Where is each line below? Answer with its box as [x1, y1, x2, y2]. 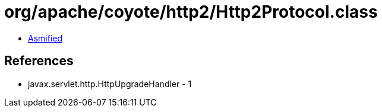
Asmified [28, 33, 63, 43]
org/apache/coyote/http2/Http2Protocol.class [4, 2, 378, 22]
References [4, 53, 74, 69]
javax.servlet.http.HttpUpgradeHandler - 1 [28, 78, 192, 89]
